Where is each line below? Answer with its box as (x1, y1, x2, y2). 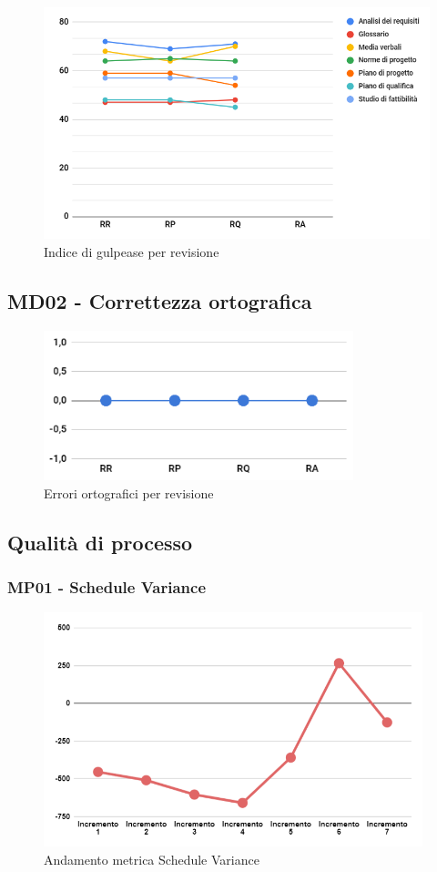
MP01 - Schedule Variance (7, 575, 207, 598)
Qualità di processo (7, 528, 193, 556)
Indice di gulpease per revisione (44, 241, 219, 261)
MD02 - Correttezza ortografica (7, 286, 312, 314)
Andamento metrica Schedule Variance (44, 850, 259, 869)
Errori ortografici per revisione (44, 483, 214, 502)
